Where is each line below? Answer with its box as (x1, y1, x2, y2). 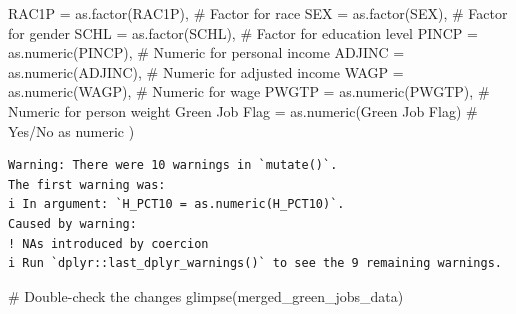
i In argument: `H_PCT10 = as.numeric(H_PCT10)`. (8, 197, 345, 212)
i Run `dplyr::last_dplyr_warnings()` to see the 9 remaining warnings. (8, 256, 502, 271)
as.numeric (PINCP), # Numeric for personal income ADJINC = (8, 42, 405, 63)
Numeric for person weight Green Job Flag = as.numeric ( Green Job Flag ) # (8, 100, 478, 121)
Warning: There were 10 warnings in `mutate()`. (8, 158, 338, 173)
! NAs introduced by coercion (8, 236, 209, 251)
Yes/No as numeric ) (8, 120, 135, 141)
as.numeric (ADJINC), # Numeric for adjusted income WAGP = (8, 61, 404, 82)
